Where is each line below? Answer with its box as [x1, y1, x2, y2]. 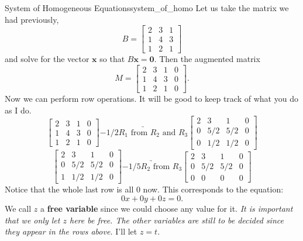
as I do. [5, 104, 32, 116]
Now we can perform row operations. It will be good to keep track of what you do [5, 92, 298, 104]
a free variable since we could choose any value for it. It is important [40, 202, 293, 214]
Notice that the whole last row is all [5, 183, 134, 195]
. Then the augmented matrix [154, 53, 260, 65]
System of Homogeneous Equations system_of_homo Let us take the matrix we [5, 2, 289, 13]
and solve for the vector [5, 53, 89, 65]
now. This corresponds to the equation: [143, 183, 284, 195]
